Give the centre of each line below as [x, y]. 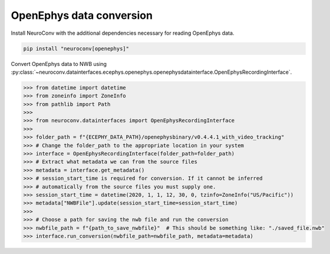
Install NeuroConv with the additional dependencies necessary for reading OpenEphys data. [123, 33]
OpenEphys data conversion [82, 15]
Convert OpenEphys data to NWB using [59, 64]
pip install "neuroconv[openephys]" [76, 48]
